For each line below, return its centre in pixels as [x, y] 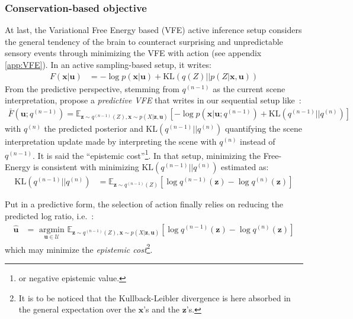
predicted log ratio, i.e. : [49, 215]
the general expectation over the [77, 309]
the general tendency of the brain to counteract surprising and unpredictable [144, 41]
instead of [258, 141]
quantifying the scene [263, 128]
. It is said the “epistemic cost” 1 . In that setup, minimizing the [147, 154]
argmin [52, 230]
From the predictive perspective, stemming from [92, 88]
